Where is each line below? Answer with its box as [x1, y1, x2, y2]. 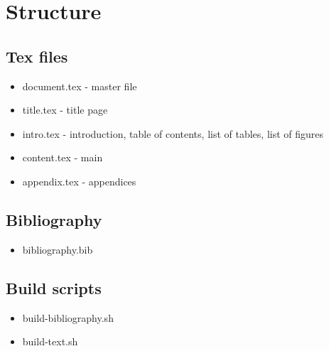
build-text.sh [22, 334, 78, 349]
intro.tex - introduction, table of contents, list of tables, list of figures [22, 126, 324, 141]
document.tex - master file [22, 78, 137, 93]
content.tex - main [22, 150, 103, 165]
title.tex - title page [22, 102, 108, 117]
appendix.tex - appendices [22, 173, 136, 188]
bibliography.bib [22, 242, 93, 256]
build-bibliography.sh [22, 310, 114, 325]
